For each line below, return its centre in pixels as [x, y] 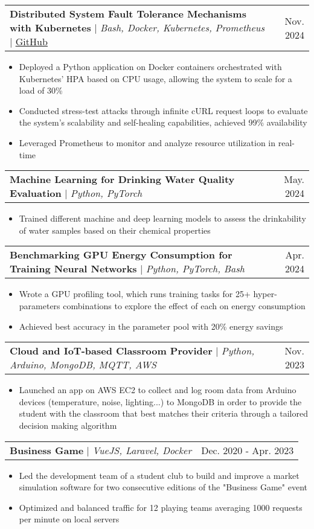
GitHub [31, 41]
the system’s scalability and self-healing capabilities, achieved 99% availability [163, 122]
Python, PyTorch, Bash [195, 269]
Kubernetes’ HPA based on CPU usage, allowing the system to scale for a [155, 78]
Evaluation [36, 193]
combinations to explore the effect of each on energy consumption [184, 305]
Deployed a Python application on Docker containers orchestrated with [150, 66]
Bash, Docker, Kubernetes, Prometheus [182, 27]
